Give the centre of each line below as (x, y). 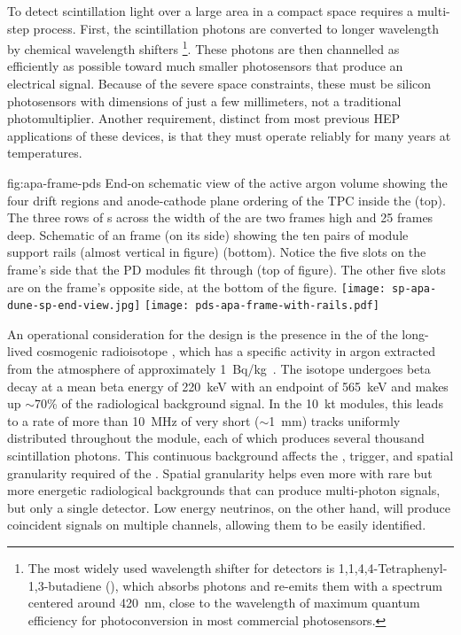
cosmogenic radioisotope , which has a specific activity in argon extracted (236, 351)
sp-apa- (414, 288)
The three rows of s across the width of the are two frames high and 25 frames (220, 217)
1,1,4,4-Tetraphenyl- (393, 568)
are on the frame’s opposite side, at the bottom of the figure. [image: (196, 287)
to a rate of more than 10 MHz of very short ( (133, 420)
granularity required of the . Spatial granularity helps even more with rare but (220, 472)
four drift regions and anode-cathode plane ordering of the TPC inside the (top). (227, 200)
